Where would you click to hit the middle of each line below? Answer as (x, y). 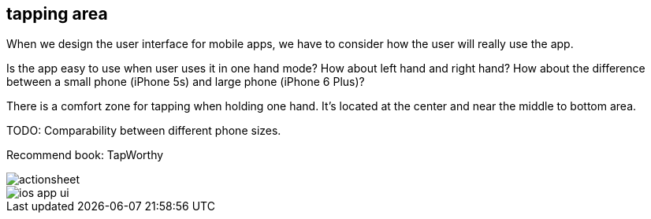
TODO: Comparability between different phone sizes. (144, 131)
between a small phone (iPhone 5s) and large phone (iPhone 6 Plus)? (186, 82)
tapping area (57, 14)
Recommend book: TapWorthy (85, 155)
